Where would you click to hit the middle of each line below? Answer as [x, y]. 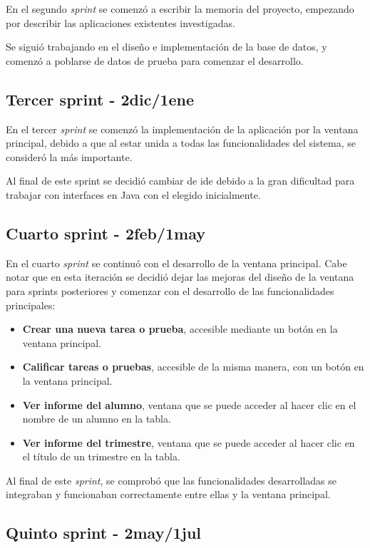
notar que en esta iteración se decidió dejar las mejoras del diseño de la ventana [180, 277]
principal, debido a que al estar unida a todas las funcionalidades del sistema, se [181, 143]
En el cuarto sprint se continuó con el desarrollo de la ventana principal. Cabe [176, 263]
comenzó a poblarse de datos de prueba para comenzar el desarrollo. [155, 60]
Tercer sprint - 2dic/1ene [100, 99]
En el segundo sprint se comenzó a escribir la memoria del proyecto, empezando [180, 9]
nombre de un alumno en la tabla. [97, 419]
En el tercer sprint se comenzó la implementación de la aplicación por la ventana [182, 129]
